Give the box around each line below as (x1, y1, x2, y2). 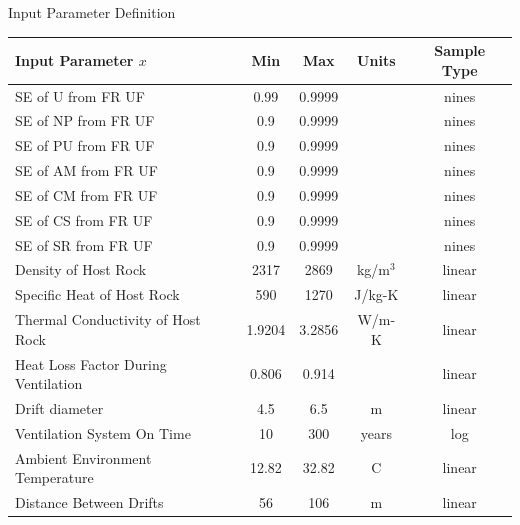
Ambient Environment (15, 447, 152, 468)
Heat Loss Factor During (15, 353, 167, 374)
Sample (434, 40, 486, 61)
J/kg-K (354, 284, 399, 305)
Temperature (15, 467, 94, 488)
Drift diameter (15, 398, 104, 418)
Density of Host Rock (15, 259, 147, 280)
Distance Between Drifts (15, 492, 164, 513)
